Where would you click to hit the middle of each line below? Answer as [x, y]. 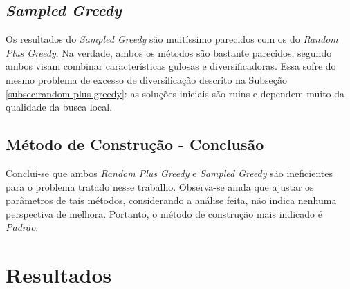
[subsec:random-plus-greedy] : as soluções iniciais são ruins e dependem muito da [175, 93]
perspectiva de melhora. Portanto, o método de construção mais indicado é [164, 213]
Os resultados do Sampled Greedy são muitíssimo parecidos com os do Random [172, 39]
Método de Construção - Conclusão [135, 144]
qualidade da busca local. [59, 107]
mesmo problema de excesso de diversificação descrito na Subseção [146, 79]
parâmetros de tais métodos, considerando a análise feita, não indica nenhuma [171, 200]
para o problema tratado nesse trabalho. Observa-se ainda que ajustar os [160, 186]
